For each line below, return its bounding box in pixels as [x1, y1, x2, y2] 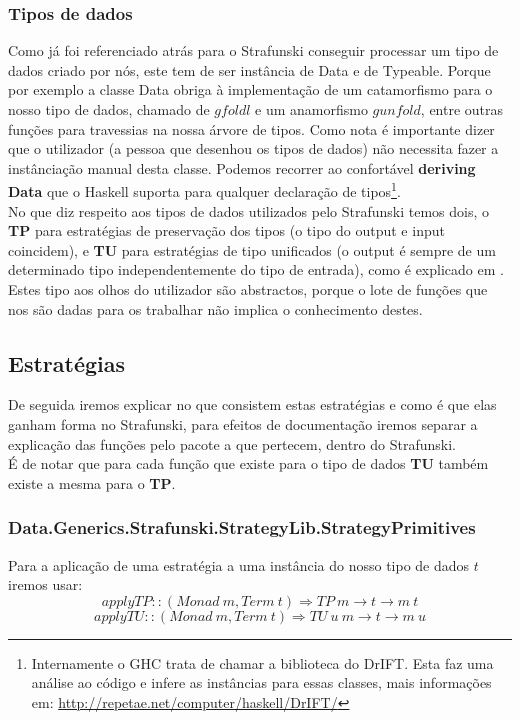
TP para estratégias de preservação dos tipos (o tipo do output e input [8, 220, 445, 241]
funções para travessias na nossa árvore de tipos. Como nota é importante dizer [8, 118, 495, 139]
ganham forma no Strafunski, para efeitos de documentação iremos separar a [8, 413, 478, 434]
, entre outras [420, 99, 504, 119]
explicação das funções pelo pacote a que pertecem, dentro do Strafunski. [8, 433, 456, 454]
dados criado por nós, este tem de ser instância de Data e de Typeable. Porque [8, 59, 491, 80]
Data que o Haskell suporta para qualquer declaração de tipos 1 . [8, 178, 401, 202]
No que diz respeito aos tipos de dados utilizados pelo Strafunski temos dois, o [8, 200, 489, 221]
